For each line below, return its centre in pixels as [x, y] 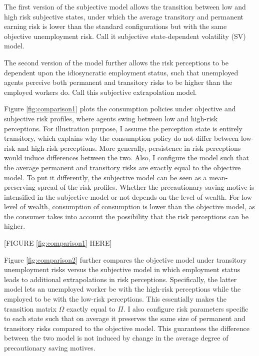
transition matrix [30, 308]
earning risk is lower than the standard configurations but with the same [115, 26]
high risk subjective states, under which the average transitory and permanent [124, 16]
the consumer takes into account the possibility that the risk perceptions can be [126, 216]
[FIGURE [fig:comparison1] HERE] [58, 243]
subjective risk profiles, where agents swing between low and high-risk [111, 118]
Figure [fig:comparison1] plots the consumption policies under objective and [120, 109]
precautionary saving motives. [50, 348]
